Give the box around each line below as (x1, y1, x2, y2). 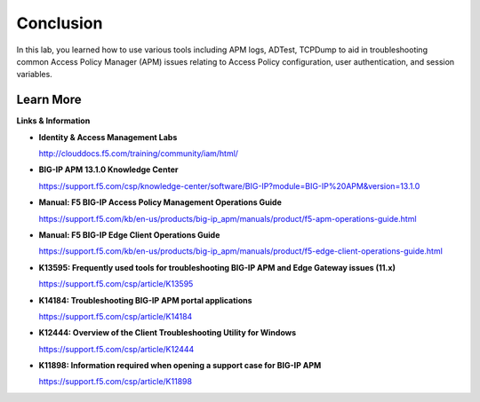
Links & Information (16, 115, 91, 126)
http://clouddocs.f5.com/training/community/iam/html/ (38, 148, 239, 159)
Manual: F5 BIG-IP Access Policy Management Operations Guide (38, 197, 282, 208)
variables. (16, 69, 52, 80)
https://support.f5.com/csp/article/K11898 (38, 376, 193, 387)
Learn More (16, 92, 82, 107)
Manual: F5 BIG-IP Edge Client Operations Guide (38, 229, 220, 240)
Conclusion (16, 13, 103, 33)
